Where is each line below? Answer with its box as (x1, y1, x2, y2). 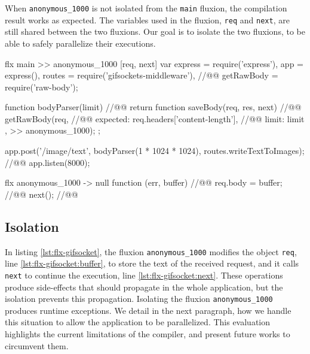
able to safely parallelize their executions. (5, 37, 156, 49)
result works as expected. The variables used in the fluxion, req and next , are (5, 13, 290, 26)
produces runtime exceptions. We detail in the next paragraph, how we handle (5, 304, 291, 316)
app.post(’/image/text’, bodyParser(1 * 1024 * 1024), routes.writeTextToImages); (5, 144, 305, 157)
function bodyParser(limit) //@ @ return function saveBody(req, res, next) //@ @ (5, 101, 302, 113)
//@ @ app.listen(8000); (5, 156, 90, 168)
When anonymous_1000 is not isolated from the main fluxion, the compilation (5, 2, 287, 14)
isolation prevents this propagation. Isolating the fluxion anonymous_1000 (5, 292, 273, 305)
